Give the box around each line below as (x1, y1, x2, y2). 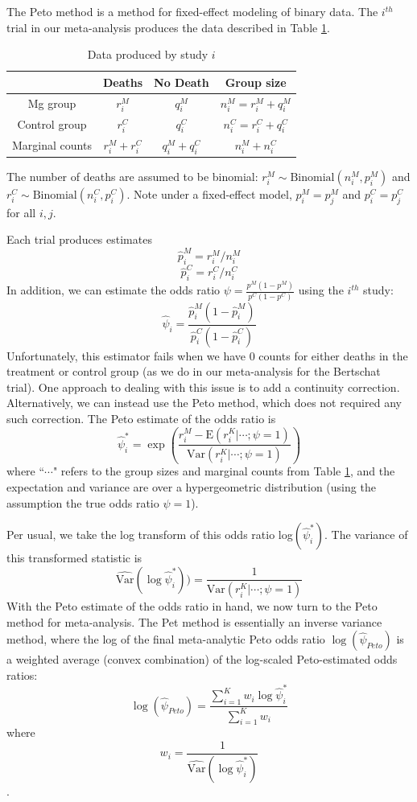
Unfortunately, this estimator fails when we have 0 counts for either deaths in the (6, 347, 408, 364)
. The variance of (324, 526, 408, 543)
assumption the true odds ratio (6, 494, 159, 511)
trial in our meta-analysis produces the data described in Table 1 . (6, 19, 330, 35)
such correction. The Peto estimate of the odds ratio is (6, 409, 276, 426)
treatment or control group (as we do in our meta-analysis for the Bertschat (6, 363, 381, 380)
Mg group (27, 95, 76, 112)
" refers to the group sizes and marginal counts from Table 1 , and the (52, 463, 395, 479)
